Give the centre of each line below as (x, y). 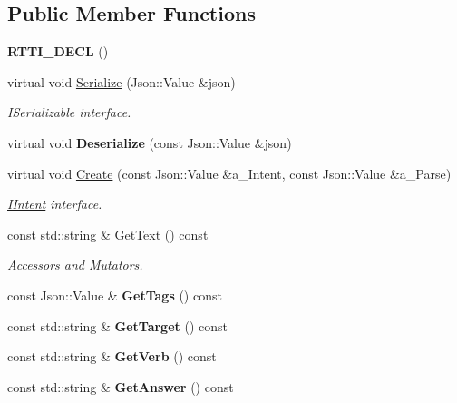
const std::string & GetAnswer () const (121, 386)
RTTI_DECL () (58, 51)
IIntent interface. (55, 204)
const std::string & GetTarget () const (117, 325)
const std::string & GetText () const (108, 234)
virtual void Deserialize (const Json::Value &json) (150, 142)
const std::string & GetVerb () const (112, 356)
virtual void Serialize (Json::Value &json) (122, 81)
